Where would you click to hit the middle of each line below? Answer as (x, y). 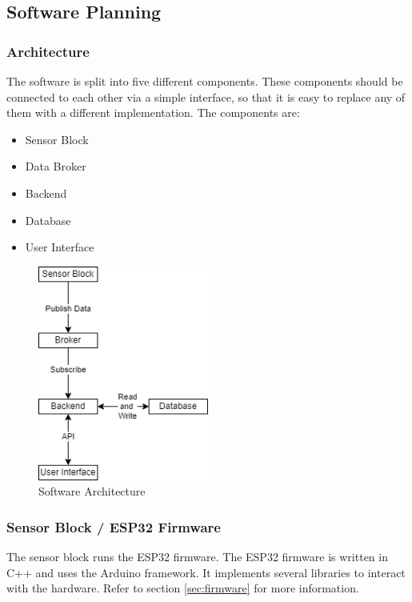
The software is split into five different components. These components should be (205, 81)
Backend (46, 193)
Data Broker (56, 166)
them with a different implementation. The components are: (153, 112)
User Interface (60, 247)
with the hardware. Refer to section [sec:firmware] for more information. (183, 588)
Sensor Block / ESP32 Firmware (114, 526)
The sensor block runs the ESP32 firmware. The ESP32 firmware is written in (197, 557)
